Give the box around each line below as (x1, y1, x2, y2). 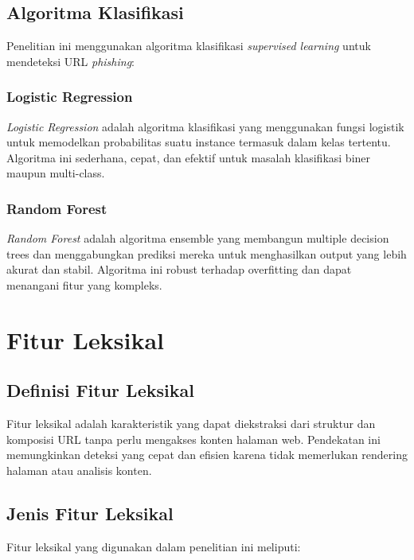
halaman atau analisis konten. (6, 461, 152, 478)
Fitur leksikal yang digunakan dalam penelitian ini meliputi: (6, 538, 301, 554)
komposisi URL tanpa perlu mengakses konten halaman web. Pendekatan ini (6, 430, 381, 447)
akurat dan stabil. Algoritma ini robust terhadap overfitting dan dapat (6, 261, 352, 278)
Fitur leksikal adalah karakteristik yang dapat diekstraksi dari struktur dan (6, 415, 376, 432)
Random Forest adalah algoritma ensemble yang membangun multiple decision (6, 230, 389, 247)
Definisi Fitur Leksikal (6, 378, 194, 402)
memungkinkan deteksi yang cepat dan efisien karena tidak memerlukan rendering (6, 446, 408, 463)
